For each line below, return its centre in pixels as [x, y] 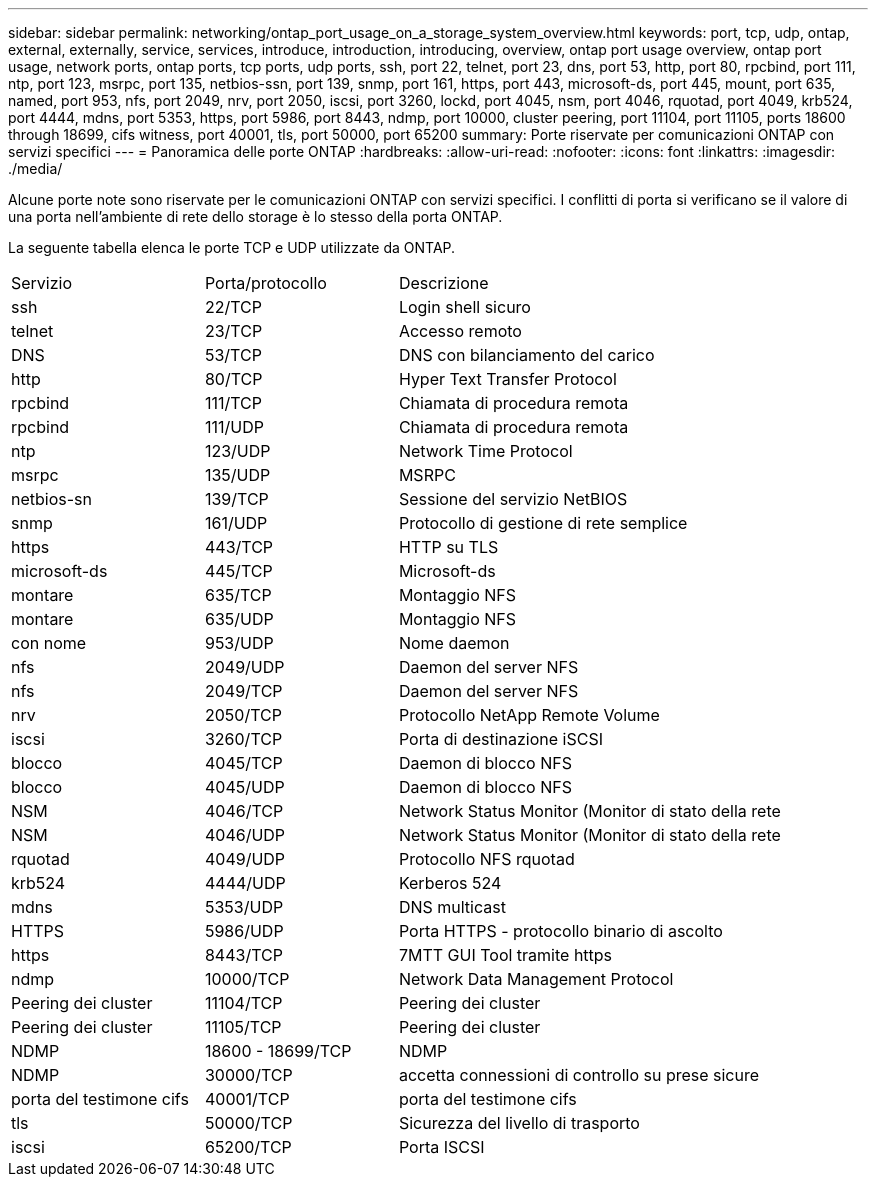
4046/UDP [245, 835]
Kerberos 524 [450, 883]
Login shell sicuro [464, 307]
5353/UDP [244, 907]
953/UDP [239, 643]
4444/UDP [245, 883]
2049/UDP [244, 667]
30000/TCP [248, 1075]
